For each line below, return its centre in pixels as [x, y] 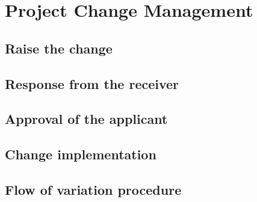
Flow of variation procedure [93, 189]
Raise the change [59, 48]
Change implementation [81, 154]
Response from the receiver [92, 83]
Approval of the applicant [86, 119]
